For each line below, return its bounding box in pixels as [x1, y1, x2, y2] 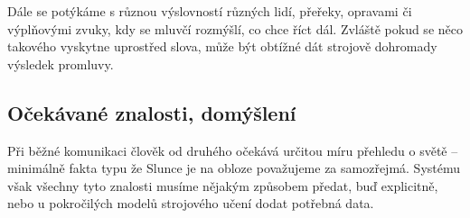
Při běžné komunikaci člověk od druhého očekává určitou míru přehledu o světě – [7, 141, 458, 159]
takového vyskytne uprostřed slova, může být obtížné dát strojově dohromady [7, 37, 437, 56]
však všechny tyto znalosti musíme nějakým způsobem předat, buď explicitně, [7, 176, 438, 195]
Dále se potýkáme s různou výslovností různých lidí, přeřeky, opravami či [7, 2, 412, 20]
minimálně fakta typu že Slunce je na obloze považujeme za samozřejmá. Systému [7, 159, 461, 177]
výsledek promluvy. [7, 54, 114, 73]
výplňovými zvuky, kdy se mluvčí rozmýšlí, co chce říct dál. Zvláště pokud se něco [7, 19, 463, 38]
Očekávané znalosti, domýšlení [7, 98, 296, 126]
